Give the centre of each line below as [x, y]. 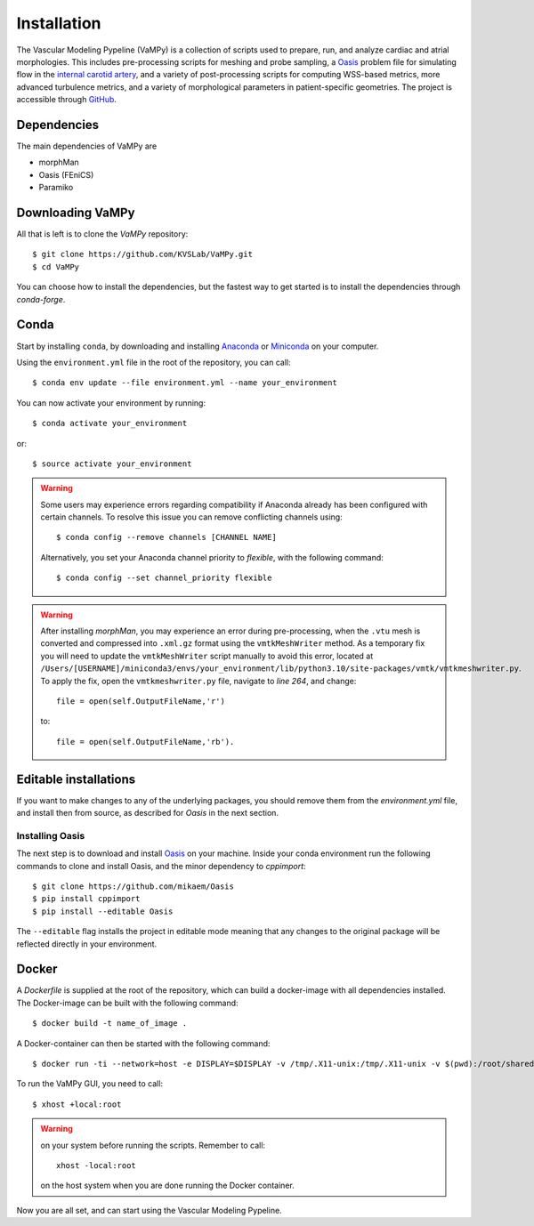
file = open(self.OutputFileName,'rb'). [146, 742]
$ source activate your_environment [112, 464]
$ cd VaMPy [56, 266]
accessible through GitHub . [67, 100]
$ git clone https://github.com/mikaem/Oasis [133, 886]
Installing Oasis [51, 835]
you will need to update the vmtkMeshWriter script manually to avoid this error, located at [207, 656]
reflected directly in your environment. [87, 944]
